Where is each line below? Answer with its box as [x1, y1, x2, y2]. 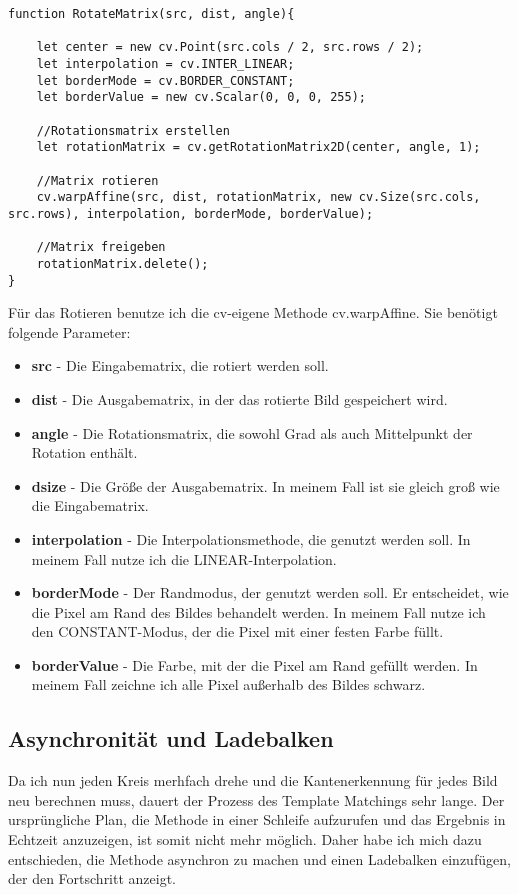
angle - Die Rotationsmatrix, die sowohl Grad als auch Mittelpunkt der [31, 422, 473, 443]
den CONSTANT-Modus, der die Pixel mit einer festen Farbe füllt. [31, 621, 444, 642]
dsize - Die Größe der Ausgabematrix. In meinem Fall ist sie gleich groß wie [31, 475, 500, 496]
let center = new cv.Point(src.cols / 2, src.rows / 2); [36, 40, 424, 55]
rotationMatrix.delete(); [36, 256, 209, 271]
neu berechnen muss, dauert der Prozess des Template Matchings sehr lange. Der [8, 789, 505, 810]
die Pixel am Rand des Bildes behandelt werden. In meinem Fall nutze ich [31, 601, 486, 622]
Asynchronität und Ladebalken [8, 723, 334, 754]
